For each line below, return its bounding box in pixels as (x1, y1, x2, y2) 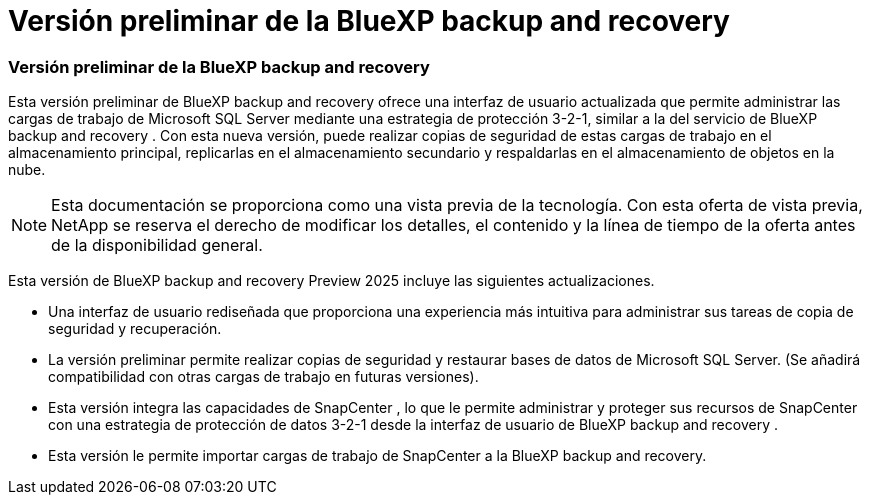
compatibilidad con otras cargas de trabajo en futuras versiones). (48, 368, 479, 386)
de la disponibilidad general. (51, 235, 263, 256)
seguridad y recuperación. (48, 320, 222, 338)
